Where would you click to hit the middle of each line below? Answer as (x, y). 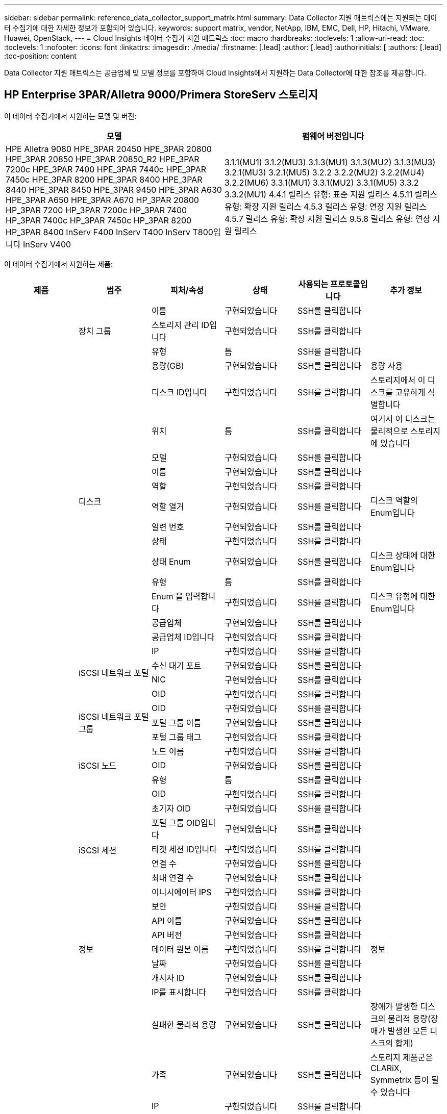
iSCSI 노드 (97, 765)
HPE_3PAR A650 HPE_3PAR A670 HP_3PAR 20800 (102, 200)
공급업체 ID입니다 (183, 637)
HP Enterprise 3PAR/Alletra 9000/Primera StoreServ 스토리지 (161, 95)
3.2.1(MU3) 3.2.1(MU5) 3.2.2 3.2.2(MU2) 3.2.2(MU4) (325, 172)
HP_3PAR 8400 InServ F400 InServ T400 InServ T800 (109, 232)
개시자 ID (168, 978)
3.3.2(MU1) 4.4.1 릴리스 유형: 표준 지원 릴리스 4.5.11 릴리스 (331, 194)
